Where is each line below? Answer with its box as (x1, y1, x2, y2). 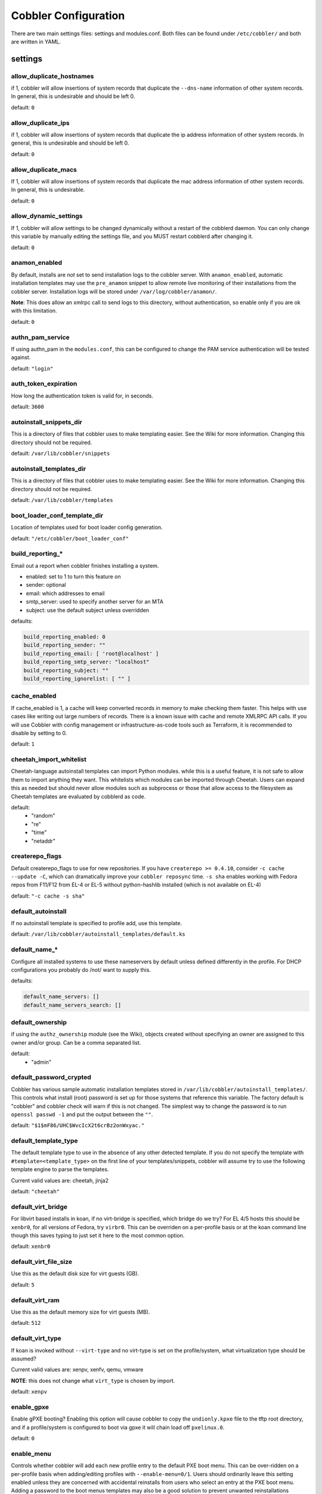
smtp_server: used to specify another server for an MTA (26, 598, 164, 605)
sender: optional (26, 581, 66, 589)
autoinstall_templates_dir (11, 464, 86, 473)
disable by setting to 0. (11, 729, 67, 736)
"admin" (31, 1058, 52, 1066)
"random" (31, 812, 55, 819)
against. (11, 354, 31, 361)
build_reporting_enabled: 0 (23, 633, 106, 641)
